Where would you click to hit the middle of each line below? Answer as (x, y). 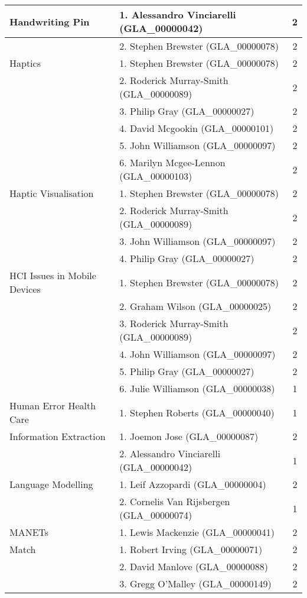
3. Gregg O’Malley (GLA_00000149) (195, 584)
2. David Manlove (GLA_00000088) (194, 566)
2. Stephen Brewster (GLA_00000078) (199, 46)
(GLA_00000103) (156, 176)
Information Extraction (58, 436)
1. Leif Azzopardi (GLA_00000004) (193, 484)
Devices (25, 289)
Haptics (25, 63)
